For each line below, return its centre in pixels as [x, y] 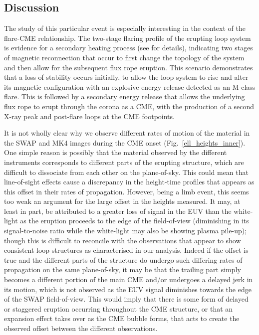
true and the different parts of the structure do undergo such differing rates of [123, 259]
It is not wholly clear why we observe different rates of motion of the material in [127, 133]
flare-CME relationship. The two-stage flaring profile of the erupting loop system [128, 38]
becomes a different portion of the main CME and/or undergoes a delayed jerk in [129, 279]
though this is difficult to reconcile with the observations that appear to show [123, 240]
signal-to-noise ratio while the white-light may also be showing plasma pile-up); [126, 231]
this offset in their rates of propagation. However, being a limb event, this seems [127, 191]
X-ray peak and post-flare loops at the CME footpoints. [89, 116]
